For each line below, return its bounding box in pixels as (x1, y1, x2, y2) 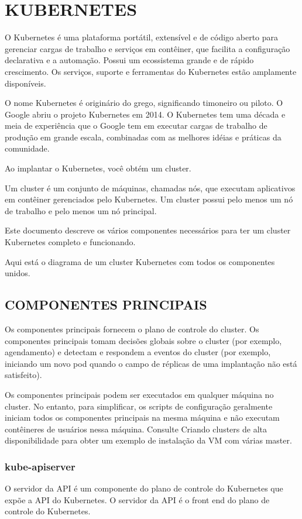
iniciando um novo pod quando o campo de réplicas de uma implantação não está (5, 357, 297, 369)
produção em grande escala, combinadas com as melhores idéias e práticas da (5, 130, 282, 143)
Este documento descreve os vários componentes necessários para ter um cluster (5, 224, 291, 236)
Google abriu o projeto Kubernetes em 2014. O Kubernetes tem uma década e (5, 108, 286, 120)
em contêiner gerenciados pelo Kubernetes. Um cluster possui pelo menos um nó (5, 193, 293, 205)
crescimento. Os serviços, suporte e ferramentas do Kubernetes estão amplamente (5, 65, 297, 77)
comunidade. (5, 142, 50, 154)
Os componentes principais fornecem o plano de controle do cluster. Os (5, 323, 259, 335)
